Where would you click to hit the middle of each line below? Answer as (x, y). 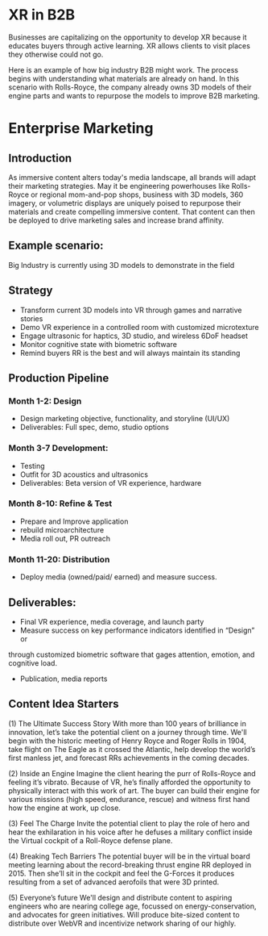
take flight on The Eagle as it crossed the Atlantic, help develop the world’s (132, 749)
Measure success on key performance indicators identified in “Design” (137, 630)
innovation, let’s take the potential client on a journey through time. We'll (128, 732)
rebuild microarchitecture (62, 529)
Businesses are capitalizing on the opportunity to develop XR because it (128, 37)
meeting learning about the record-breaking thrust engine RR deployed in (130, 864)
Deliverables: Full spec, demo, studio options (94, 427)
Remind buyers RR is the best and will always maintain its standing (130, 353)
